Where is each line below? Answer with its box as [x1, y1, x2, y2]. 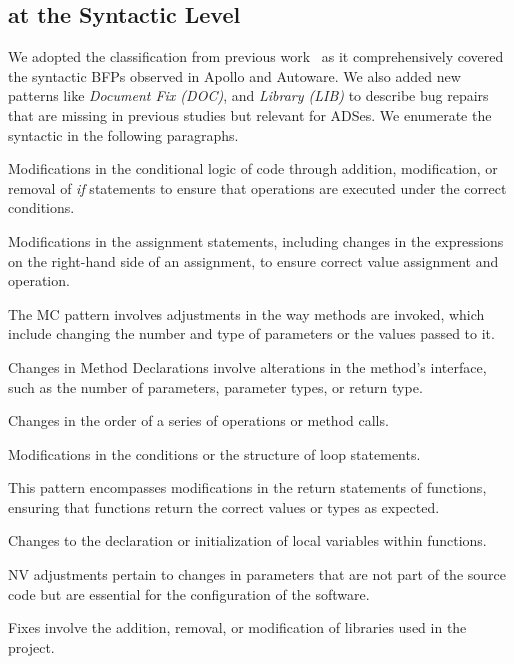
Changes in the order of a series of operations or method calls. [8, 410, 389, 431]
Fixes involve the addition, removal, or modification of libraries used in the [8, 617, 467, 638]
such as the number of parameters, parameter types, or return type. [8, 376, 423, 397]
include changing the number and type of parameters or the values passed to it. [8, 323, 495, 344]
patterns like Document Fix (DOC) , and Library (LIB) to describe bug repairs [8, 85, 489, 106]
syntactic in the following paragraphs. [8, 124, 239, 145]
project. [8, 636, 55, 657]
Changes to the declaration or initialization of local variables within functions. [8, 530, 487, 551]
